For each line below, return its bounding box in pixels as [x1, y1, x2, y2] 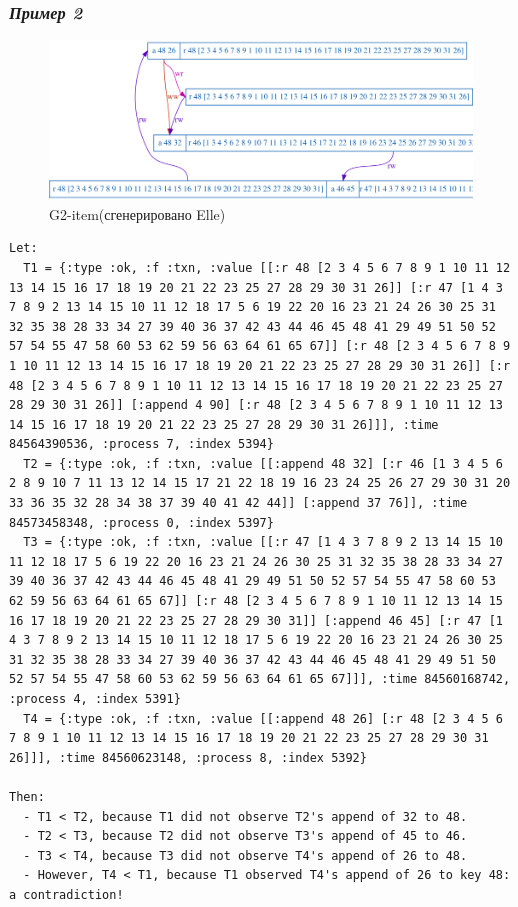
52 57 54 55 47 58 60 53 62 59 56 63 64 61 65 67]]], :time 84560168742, [9, 672, 511, 687]
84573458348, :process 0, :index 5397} [9, 515, 274, 530]
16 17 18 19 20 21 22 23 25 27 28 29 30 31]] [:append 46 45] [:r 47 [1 [9, 613, 503, 628]
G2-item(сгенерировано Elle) [49, 203, 226, 224]
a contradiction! [9, 887, 124, 902]
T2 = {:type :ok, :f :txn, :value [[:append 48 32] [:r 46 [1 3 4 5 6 [23, 456, 503, 471]
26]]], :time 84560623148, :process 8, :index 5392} [9, 750, 367, 765]
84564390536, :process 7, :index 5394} [9, 437, 274, 452]
